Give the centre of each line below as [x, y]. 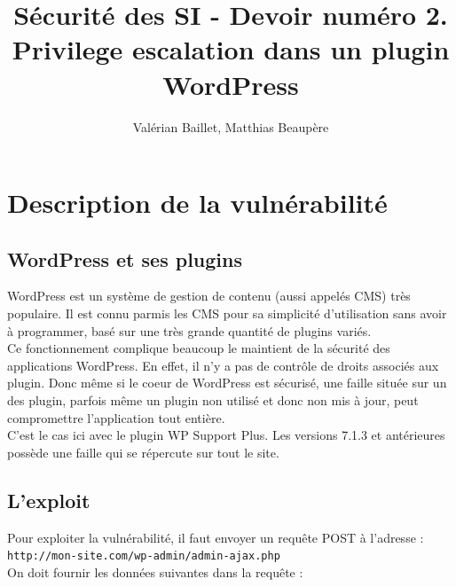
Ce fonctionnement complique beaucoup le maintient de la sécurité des [199, 348]
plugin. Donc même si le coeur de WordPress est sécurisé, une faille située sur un [227, 383]
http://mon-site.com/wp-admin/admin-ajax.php [144, 556]
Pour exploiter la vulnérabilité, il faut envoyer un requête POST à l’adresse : [216, 537]
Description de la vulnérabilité [197, 203]
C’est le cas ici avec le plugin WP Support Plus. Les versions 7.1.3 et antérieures [226, 435]
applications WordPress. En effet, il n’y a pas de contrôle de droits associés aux [223, 365]
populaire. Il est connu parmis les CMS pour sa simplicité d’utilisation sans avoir [227, 313]
